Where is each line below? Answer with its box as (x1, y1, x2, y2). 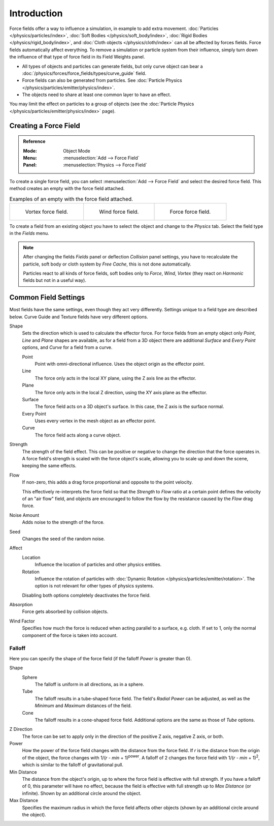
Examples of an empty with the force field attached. (9, 195, 133, 202)
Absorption (9, 602, 33, 608)
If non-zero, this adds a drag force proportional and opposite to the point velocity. (22, 479, 193, 485)
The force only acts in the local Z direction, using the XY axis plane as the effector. (35, 389, 208, 395)
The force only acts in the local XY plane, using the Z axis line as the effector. (35, 375, 196, 381)
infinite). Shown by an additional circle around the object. (22, 790, 142, 796)
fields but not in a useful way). (23, 277, 86, 283)
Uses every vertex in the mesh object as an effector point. (35, 418, 156, 424)
